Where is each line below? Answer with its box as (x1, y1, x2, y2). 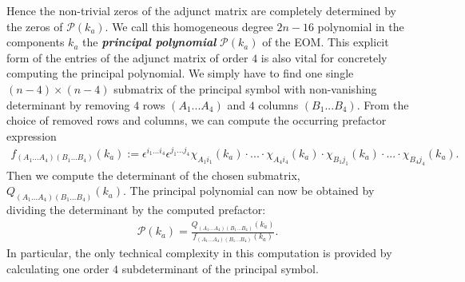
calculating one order (6, 260, 109, 276)
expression (6, 127, 57, 144)
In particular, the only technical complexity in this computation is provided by (6, 244, 392, 261)
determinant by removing (6, 96, 130, 113)
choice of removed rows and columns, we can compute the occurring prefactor (6, 112, 387, 129)
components (6, 34, 65, 50)
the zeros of (6, 18, 63, 34)
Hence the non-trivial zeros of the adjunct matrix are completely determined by (6, 2, 396, 18)
